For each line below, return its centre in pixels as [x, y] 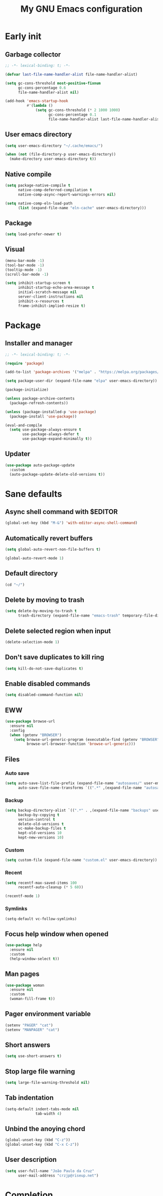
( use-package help [24, 945]
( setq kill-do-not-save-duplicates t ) [44, 668]
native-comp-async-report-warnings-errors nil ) [67, 194]
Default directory [32, 573]
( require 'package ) [25, 363]
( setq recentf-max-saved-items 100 [41, 883]
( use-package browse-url [30, 721]
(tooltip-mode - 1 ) [24, 270]
